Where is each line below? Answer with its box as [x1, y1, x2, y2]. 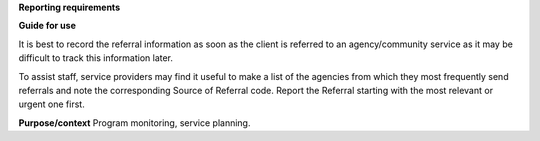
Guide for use [18, 20, 77, 32]
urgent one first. [18, 98, 85, 110]
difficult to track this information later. [18, 52, 174, 64]
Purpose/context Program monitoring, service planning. [18, 116, 251, 129]
